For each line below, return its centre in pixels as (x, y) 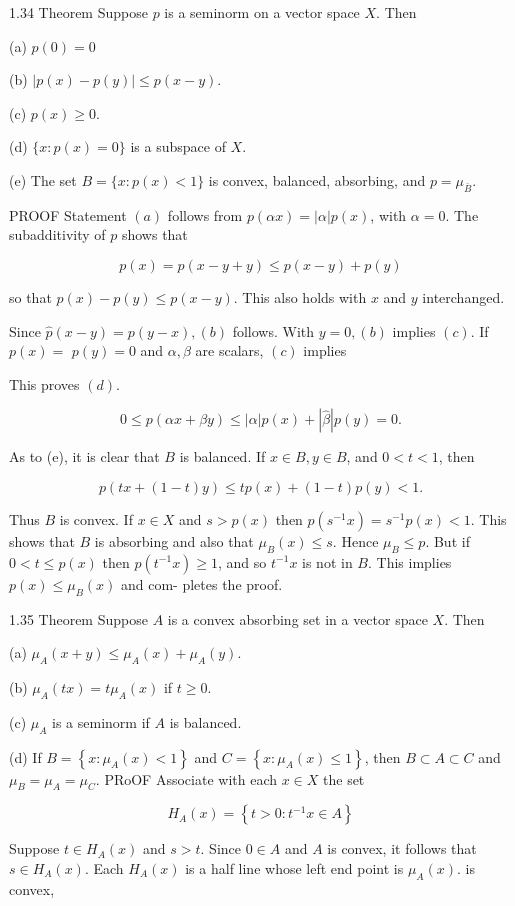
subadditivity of (57, 234)
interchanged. (463, 296)
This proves (44, 383)
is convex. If (96, 518)
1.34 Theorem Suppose (78, 12)
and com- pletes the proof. (202, 583)
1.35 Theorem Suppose (78, 618)
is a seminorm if (101, 721)
